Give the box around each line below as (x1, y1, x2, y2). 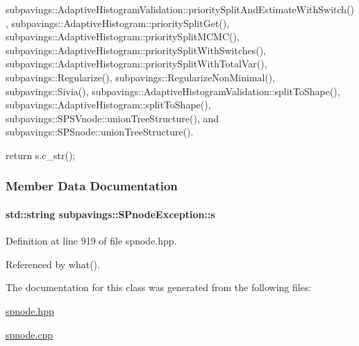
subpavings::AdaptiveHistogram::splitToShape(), (6, 97, 211, 112)
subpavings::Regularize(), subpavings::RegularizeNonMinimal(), (6, 69, 276, 84)
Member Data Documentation (6, 177, 178, 195)
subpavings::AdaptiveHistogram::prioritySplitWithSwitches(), (6, 42, 267, 57)
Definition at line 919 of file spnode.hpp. (6, 233, 177, 248)
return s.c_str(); (6, 147, 76, 162)
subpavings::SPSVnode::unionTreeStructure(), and (6, 110, 219, 125)
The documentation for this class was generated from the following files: (6, 280, 312, 295)
